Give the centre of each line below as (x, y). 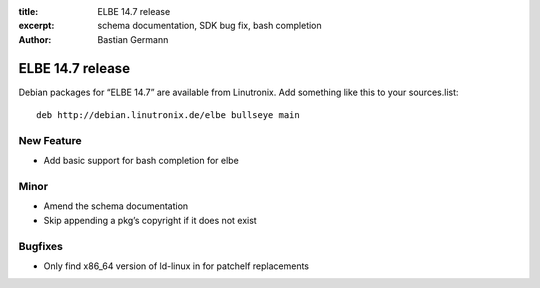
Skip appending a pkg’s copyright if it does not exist (150, 220)
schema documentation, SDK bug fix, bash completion (209, 26)
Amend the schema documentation (116, 206)
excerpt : (36, 26)
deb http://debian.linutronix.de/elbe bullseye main (168, 115)
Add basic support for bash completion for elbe (141, 161)
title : (28, 11)
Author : (35, 39)
